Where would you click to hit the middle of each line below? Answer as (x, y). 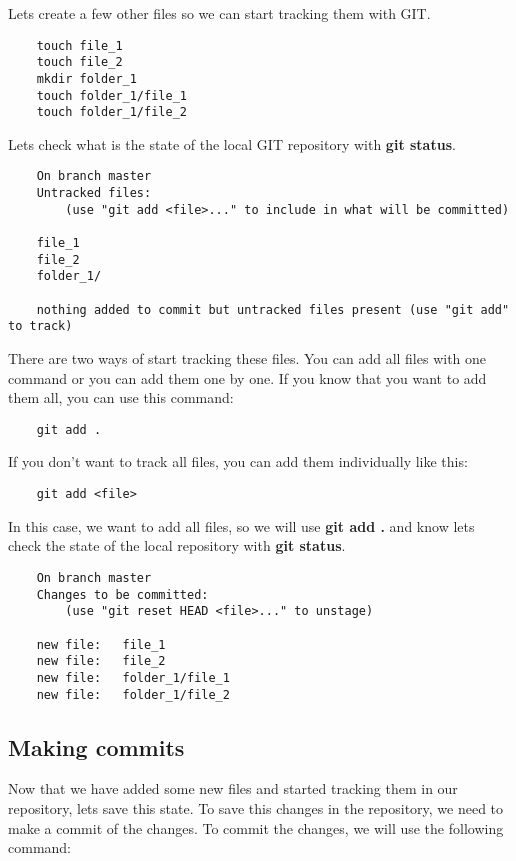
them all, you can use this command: (121, 397)
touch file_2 (79, 62)
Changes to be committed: (122, 594)
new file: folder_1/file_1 (133, 677)
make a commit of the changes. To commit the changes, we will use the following (256, 827)
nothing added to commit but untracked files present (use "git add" (273, 309)
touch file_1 (79, 45)
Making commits (96, 746)
